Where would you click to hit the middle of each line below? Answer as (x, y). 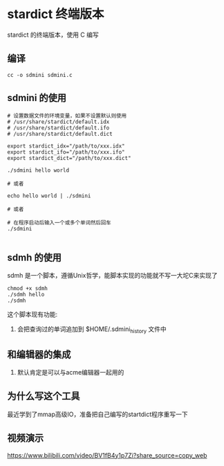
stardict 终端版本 (56, 14)
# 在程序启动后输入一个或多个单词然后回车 (59, 222)
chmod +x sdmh (28, 289)
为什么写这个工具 (44, 396)
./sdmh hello (26, 295)
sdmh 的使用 (35, 257)
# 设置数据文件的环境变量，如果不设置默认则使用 (67, 116)
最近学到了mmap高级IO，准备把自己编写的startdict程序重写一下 (97, 414)
